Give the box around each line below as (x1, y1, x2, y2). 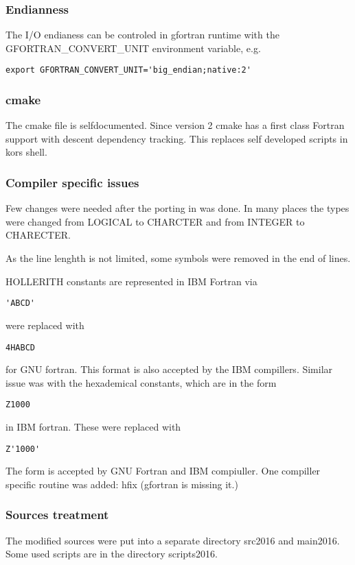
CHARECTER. (5, 228, 71, 242)
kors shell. (5, 145, 47, 159)
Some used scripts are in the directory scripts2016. (5, 546, 218, 561)
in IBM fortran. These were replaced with (5, 420, 181, 433)
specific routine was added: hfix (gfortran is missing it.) (5, 477, 238, 491)
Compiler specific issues (5, 173, 139, 191)
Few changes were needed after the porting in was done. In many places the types (5, 201, 350, 215)
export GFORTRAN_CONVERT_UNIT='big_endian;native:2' (5, 65, 251, 75)
